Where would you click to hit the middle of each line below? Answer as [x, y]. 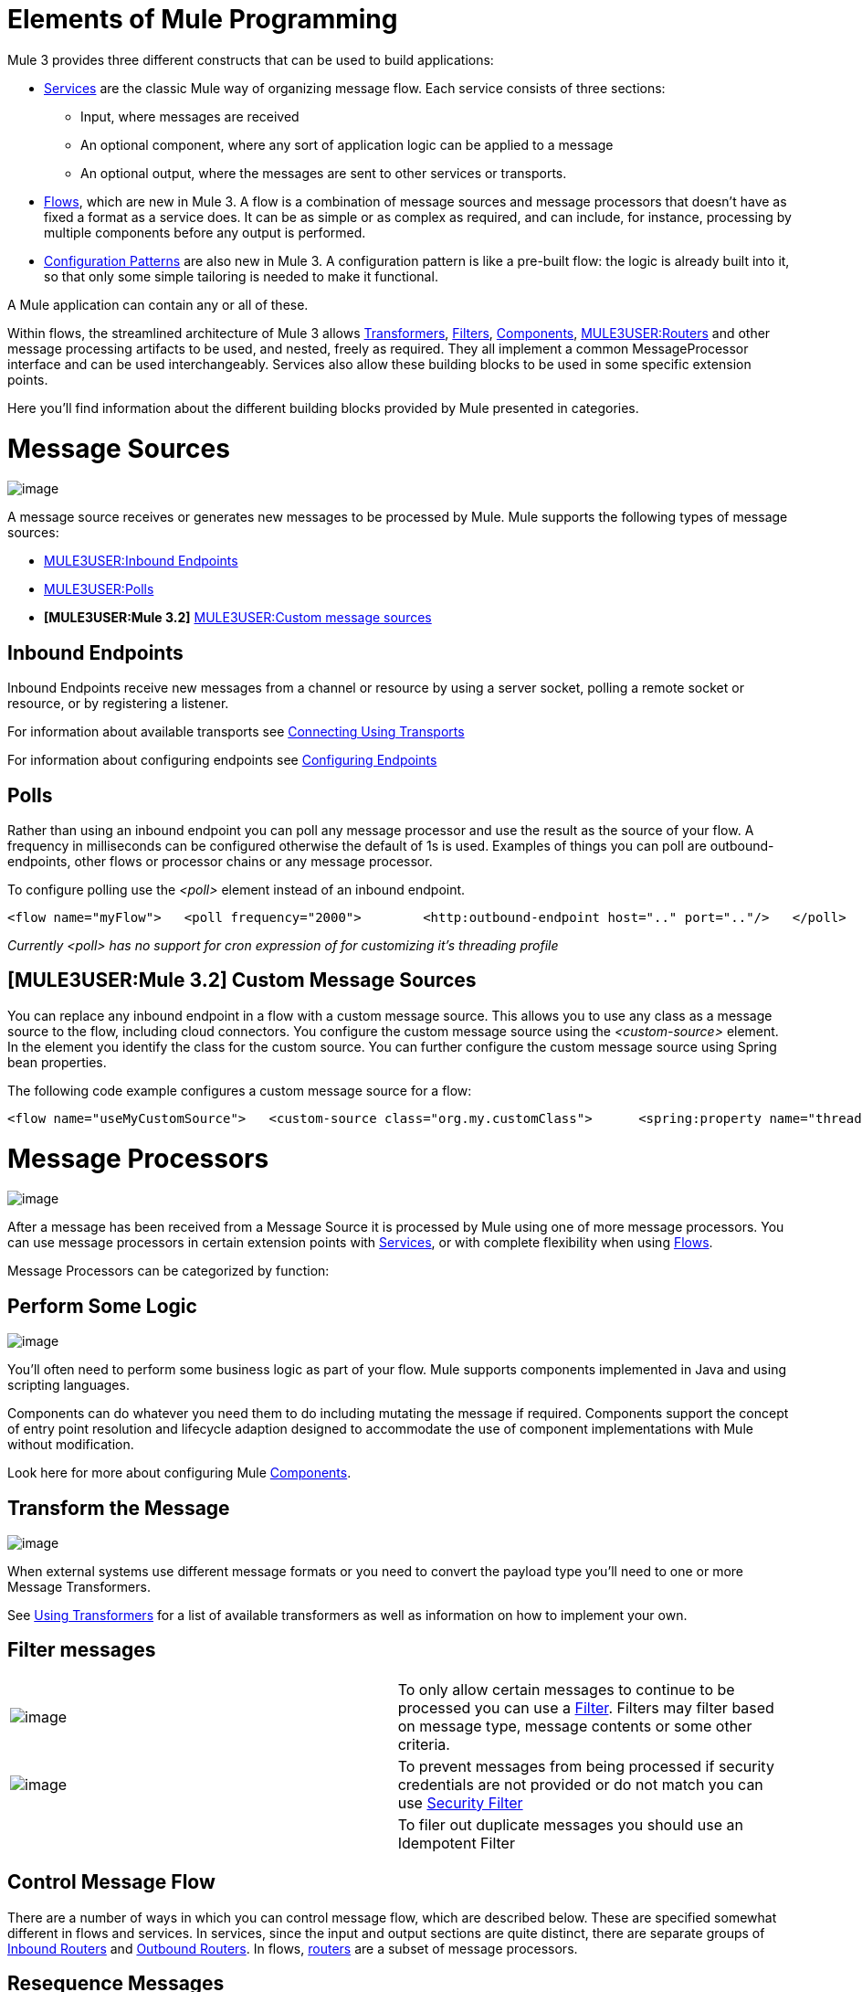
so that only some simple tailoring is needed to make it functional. [241, 276]
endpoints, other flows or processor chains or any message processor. [220, 861]
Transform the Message [119, 1508]
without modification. [71, 1445]
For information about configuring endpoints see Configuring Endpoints [222, 760]
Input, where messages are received [190, 116]
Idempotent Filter [456, 1843]
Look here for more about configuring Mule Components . [179, 1473]
